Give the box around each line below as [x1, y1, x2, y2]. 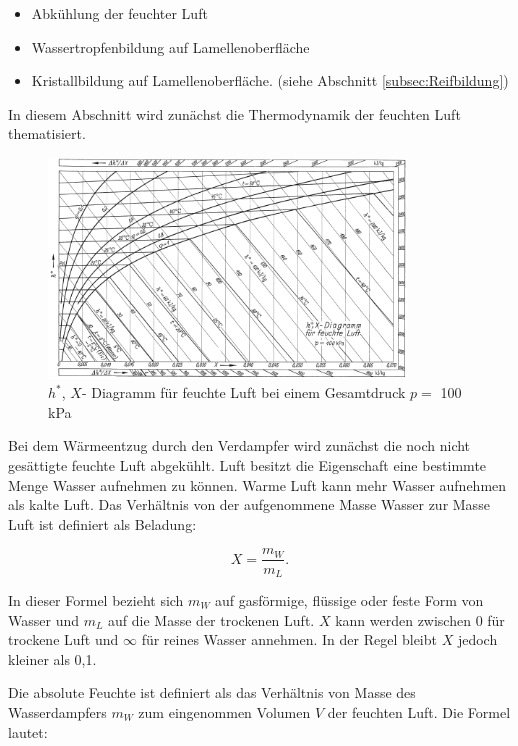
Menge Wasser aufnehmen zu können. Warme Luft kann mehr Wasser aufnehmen [8, 474, 507, 495]
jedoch [457, 629, 498, 650]
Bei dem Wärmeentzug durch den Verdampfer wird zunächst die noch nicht [8, 435, 471, 456]
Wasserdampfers [8, 701, 107, 722]
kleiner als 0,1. [8, 648, 97, 669]
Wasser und [8, 609, 79, 630]
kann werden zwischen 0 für [335, 609, 505, 630]
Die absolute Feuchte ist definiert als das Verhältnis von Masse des [8, 682, 416, 703]
